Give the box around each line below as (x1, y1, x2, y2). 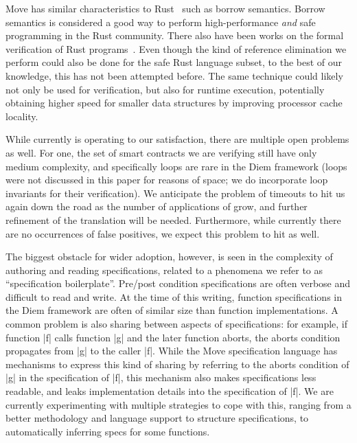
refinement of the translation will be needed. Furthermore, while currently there (5, 212, 341, 227)
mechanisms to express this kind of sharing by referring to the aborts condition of (5, 356, 349, 371)
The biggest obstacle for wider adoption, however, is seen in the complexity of (5, 249, 333, 264)
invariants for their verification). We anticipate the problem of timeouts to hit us (5, 185, 345, 200)
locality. (5, 109, 38, 123)
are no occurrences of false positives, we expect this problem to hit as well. (5, 226, 320, 240)
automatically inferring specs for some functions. (5, 424, 210, 438)
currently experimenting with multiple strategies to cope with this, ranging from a (5, 397, 352, 411)
